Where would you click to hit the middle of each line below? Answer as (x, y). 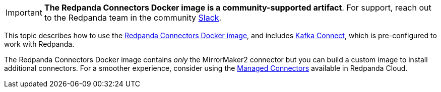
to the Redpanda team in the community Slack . (133, 18)
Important (24, 13)
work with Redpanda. (39, 44)
